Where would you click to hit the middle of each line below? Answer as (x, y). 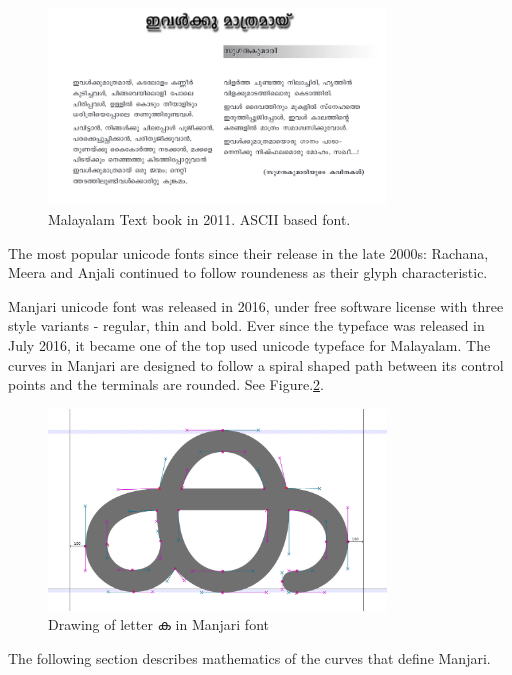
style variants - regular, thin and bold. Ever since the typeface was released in (246, 325)
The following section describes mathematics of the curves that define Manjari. (249, 657)
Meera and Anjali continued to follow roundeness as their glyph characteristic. (248, 272)
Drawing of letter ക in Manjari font (158, 624)
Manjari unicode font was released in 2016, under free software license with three (256, 305)
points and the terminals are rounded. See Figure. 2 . (166, 384)
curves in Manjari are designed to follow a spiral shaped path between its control (256, 364)
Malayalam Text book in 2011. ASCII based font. (199, 219)
